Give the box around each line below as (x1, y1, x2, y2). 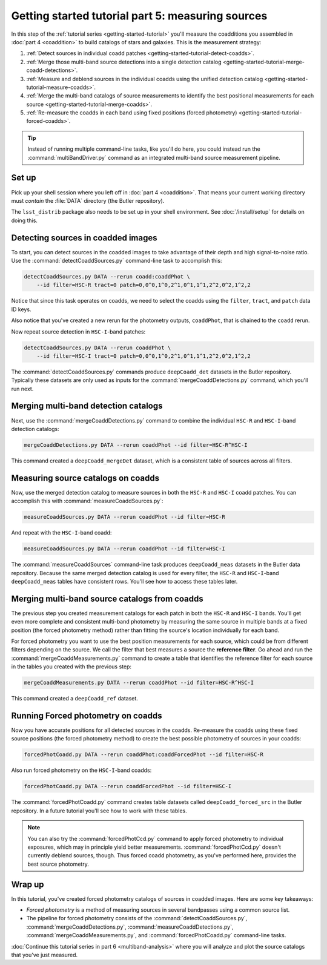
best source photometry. (27, 860, 89, 868)
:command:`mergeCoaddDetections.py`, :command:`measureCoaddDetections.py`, (26, 923, 234, 930)
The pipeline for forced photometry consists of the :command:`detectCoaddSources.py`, (26, 915, 248, 922)
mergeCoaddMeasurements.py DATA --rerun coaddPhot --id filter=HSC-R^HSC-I (24, 679, 254, 687)
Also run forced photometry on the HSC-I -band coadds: (11, 766, 152, 774)
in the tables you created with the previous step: (11, 663, 131, 670)
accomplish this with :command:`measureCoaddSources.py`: (11, 497, 163, 505)
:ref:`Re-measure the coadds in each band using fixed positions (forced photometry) (26, 109, 237, 116)
